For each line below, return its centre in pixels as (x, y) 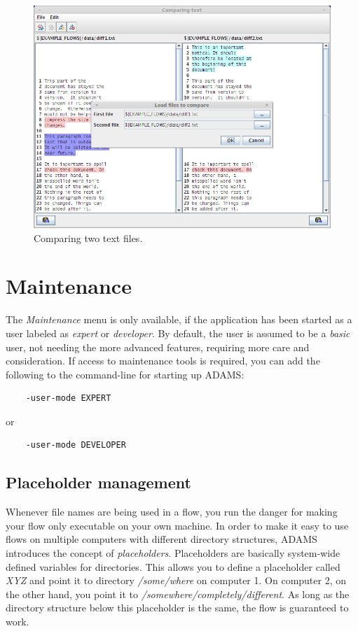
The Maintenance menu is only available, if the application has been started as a (179, 319)
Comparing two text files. (88, 237)
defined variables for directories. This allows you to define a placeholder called (173, 566)
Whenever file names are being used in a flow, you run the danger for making (172, 512)
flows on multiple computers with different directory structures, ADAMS (161, 539)
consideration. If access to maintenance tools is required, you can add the (163, 361)
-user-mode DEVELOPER (76, 445)
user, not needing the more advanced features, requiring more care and (158, 347)
